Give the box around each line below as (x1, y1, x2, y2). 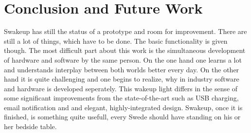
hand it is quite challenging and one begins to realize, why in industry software (4, 74, 239, 84)
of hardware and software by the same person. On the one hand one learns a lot (4, 54, 242, 65)
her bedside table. (4, 121, 57, 132)
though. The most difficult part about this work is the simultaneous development (4, 45, 246, 55)
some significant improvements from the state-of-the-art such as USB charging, (4, 93, 239, 103)
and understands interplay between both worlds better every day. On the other (4, 64, 239, 74)
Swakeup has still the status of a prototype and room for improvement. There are (4, 26, 247, 36)
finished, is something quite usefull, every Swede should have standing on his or (4, 112, 241, 122)
